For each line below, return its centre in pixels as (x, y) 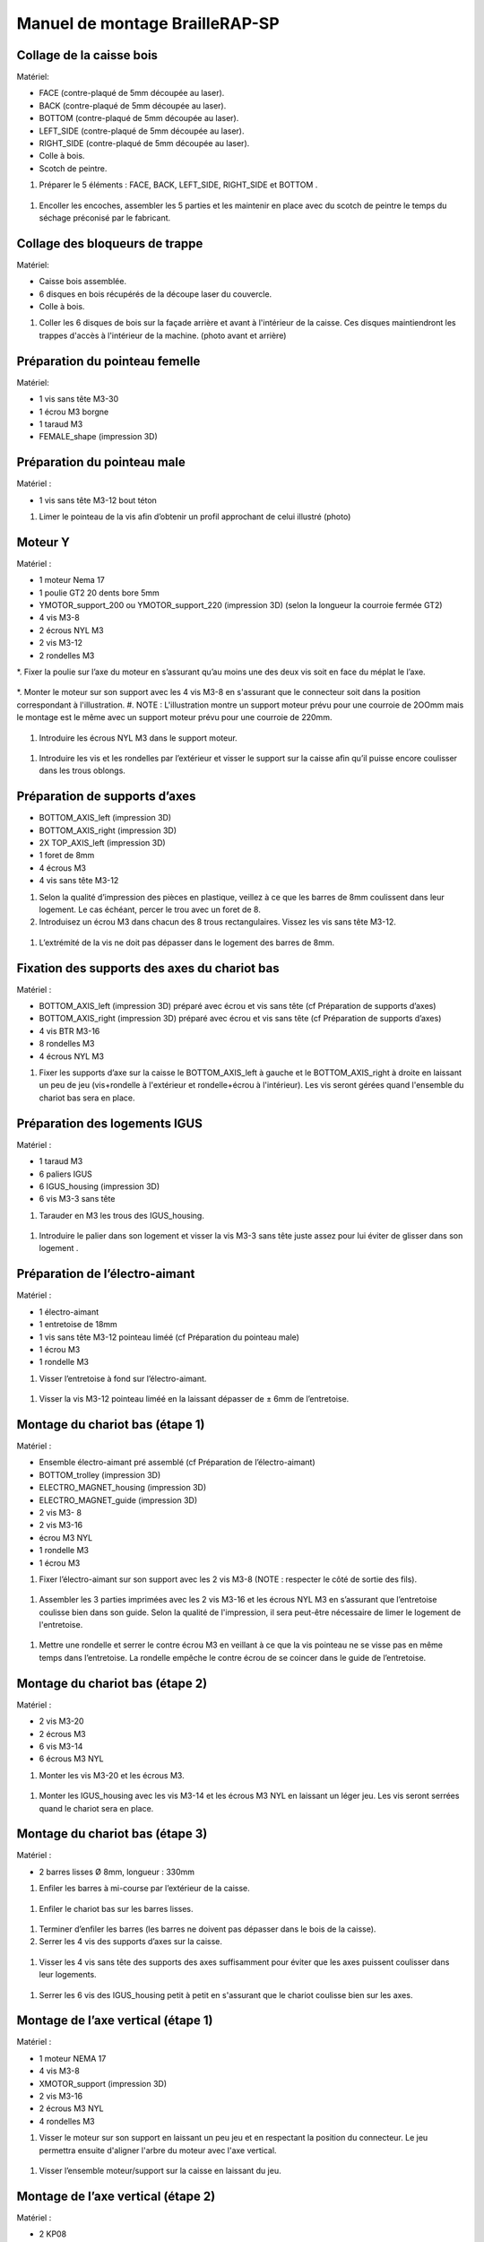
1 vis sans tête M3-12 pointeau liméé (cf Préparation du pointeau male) (169, 1337)
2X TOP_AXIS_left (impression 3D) (102, 843)
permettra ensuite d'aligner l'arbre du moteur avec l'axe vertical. (158, 2150)
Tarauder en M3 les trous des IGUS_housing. (122, 1215)
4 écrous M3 (63, 868)
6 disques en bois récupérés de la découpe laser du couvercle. (156, 294)
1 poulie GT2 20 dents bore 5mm (99, 593)
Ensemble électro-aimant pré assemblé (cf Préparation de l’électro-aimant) (177, 1463)
